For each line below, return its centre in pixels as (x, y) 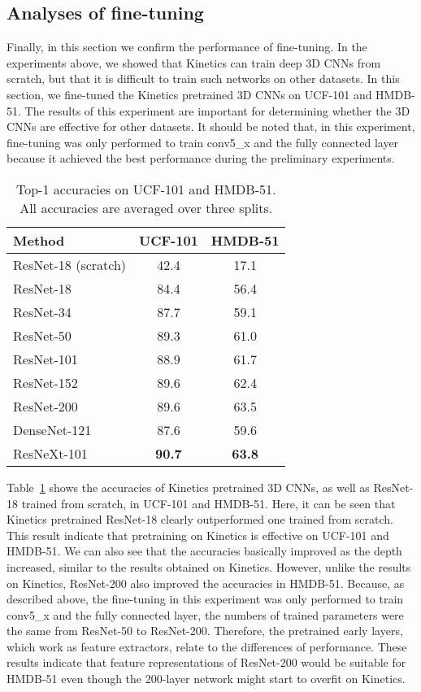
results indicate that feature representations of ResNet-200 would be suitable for (206, 662)
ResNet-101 (46, 359)
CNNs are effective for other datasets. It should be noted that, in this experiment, (211, 126)
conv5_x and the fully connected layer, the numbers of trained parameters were (205, 614)
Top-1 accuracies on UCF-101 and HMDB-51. (146, 189)
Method (39, 240)
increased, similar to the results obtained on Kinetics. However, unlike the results (209, 566)
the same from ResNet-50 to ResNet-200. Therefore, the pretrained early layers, (205, 631)
